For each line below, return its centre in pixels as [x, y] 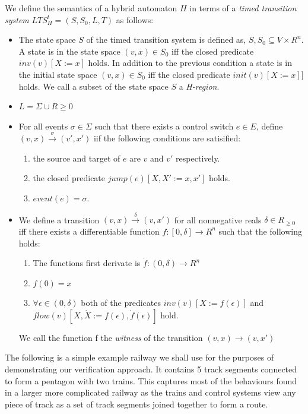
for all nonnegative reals [218, 219]
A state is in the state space [69, 51]
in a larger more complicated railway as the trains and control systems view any [150, 392]
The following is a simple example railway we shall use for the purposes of [139, 357]
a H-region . [199, 86]
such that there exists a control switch [164, 126]
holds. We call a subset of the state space [93, 86]
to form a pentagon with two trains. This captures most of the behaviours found [151, 380]
